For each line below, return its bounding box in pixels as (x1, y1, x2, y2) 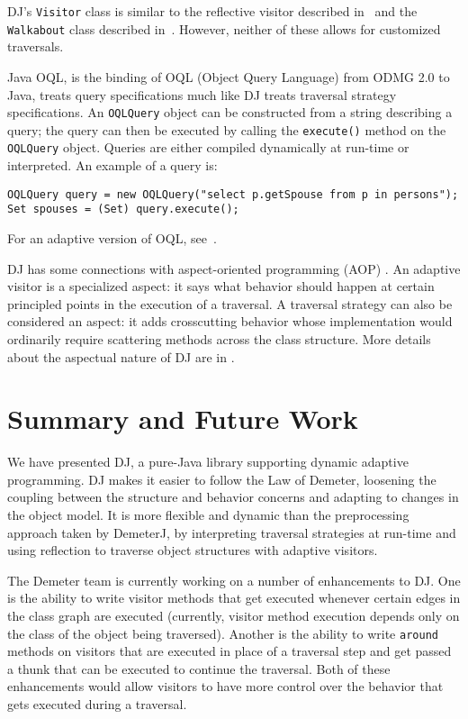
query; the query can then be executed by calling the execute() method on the (7, 120, 446, 139)
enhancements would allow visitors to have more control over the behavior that (7, 677, 444, 696)
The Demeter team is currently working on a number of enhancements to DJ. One (7, 570, 461, 589)
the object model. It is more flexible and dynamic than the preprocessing (7, 505, 409, 524)
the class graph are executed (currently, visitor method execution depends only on (7, 606, 460, 624)
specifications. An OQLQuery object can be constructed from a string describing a (7, 103, 453, 122)
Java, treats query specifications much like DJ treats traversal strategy (7, 85, 397, 104)
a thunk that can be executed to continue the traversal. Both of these (7, 659, 391, 678)
